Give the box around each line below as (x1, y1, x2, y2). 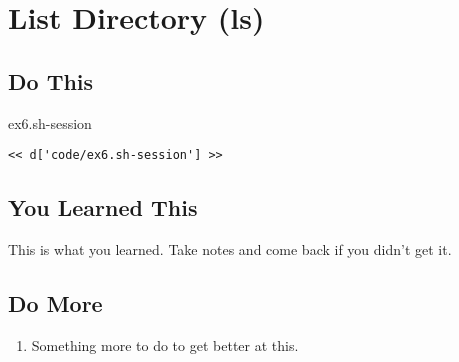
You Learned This (8, 192, 198, 223)
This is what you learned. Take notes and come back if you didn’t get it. (8, 239, 452, 260)
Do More (8, 288, 103, 319)
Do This (8, 65, 94, 96)
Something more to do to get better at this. (31, 334, 299, 355)
